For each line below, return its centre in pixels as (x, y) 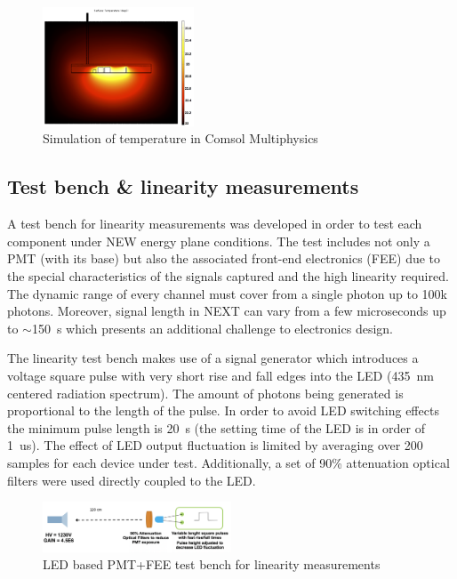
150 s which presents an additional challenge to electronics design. (212, 328)
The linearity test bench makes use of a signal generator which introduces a (213, 358)
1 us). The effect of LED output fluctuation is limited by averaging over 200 (215, 445)
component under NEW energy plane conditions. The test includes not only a (219, 241)
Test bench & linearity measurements (183, 186)
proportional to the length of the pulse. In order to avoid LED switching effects (223, 410)
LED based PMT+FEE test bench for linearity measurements (212, 564)
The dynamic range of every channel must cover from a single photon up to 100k (227, 293)
